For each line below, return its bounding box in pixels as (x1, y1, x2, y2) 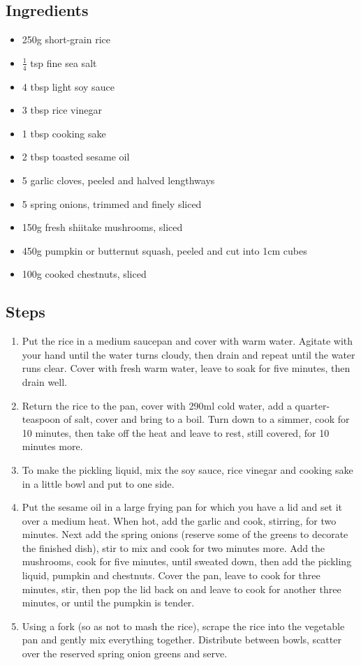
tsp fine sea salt (30, 55, 97, 70)
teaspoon (22, 412, 61, 426)
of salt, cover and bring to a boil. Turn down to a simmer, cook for (63, 412, 350, 426)
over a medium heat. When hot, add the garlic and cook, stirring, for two (22, 513, 337, 528)
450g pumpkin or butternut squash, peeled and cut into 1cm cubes (22, 243, 307, 257)
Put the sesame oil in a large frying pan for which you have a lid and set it (22, 500, 343, 514)
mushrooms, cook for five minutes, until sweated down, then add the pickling (22, 554, 352, 569)
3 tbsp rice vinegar (22, 103, 102, 117)
